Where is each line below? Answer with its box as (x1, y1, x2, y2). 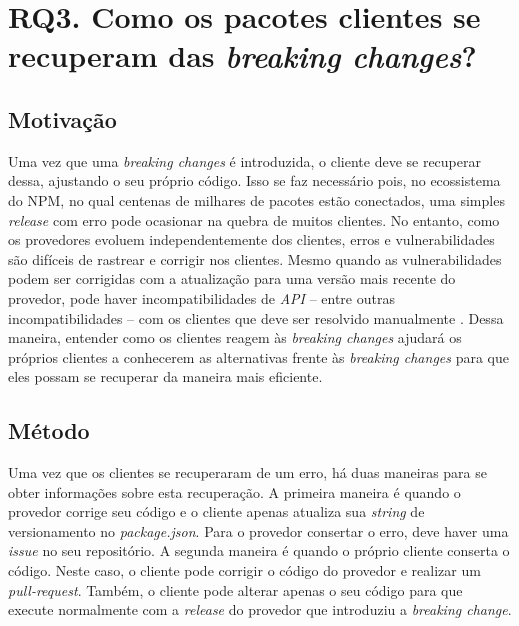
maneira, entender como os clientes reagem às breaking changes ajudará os (8, 327, 462, 348)
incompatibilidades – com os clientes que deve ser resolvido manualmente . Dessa (8, 307, 504, 328)
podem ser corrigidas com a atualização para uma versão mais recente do (8, 268, 456, 289)
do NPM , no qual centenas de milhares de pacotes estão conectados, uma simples (8, 189, 505, 210)
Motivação (8, 103, 117, 134)
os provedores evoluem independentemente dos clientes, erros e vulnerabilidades (8, 229, 495, 250)
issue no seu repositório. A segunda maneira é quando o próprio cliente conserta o (8, 540, 510, 561)
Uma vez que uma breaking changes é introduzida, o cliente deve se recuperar (8, 150, 481, 171)
